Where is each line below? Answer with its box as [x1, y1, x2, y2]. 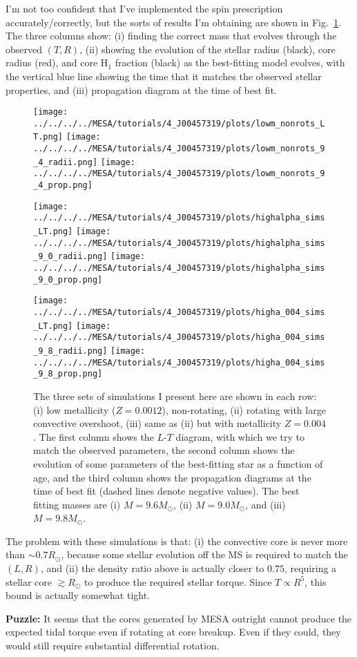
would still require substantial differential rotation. [6, 638, 220, 653]
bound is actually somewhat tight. [6, 588, 151, 602]
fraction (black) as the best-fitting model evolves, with [115, 55, 345, 70]
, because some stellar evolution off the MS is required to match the [61, 547, 348, 562]
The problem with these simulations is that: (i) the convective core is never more [6, 533, 348, 548]
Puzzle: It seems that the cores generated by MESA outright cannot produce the [6, 611, 352, 625]
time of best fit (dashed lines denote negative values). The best [33, 484, 300, 498]
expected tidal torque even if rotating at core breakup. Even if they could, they [6, 625, 341, 639]
